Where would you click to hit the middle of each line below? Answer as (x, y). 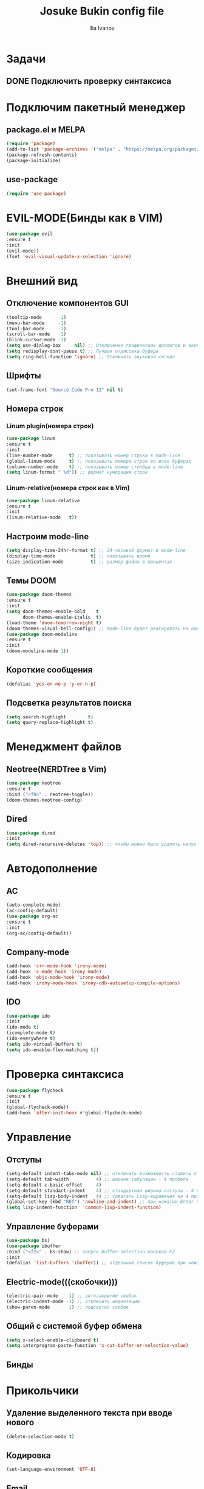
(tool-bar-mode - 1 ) (36, 329)
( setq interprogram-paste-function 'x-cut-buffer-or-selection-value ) (97, 1346)
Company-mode (38, 952)
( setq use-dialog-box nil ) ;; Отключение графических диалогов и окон (103, 346)
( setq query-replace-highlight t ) (50, 723)
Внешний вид (42, 281)
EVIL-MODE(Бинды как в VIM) (85, 218)
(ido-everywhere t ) (31, 1039)
